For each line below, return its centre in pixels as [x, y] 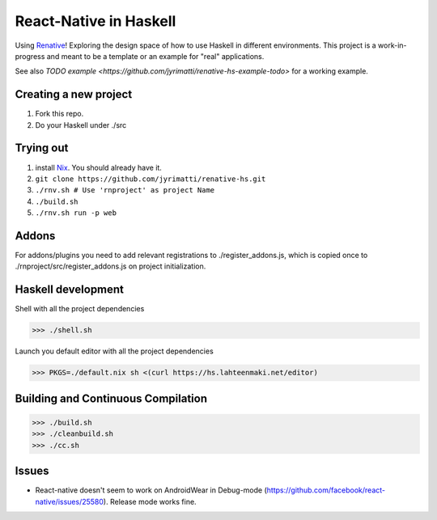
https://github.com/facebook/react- [326, 490]
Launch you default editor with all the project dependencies [114, 351]
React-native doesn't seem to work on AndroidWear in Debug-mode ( [151, 490]
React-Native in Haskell [95, 21]
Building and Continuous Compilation [111, 398]
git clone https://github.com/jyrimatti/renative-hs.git [151, 179]
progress [30, 56]
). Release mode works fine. [150, 501]
